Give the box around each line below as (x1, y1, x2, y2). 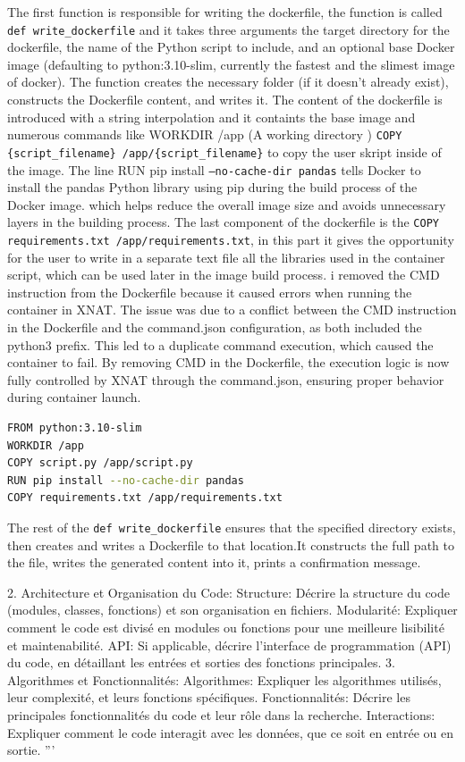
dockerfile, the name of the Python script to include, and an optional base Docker (7, 38, 455, 56)
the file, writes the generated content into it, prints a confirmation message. (7, 553, 421, 572)
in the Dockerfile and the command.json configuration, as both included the (7, 318, 422, 337)
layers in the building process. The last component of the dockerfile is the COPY (7, 213, 439, 231)
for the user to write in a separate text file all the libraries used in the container (7, 247, 445, 266)
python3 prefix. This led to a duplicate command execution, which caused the (7, 335, 434, 354)
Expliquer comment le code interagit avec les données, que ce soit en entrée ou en (7, 723, 454, 741)
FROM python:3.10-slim (7, 422, 142, 435)
